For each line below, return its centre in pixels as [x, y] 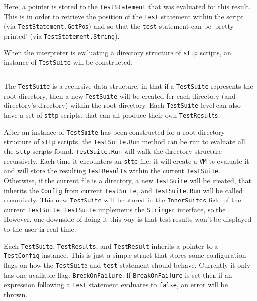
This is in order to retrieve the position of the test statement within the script [124, 16]
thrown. [16, 294]
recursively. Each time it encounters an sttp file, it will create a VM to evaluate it [127, 161]
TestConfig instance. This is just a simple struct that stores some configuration [125, 255]
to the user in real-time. [40, 229]
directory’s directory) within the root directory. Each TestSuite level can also [122, 105]
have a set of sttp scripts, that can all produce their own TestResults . [112, 115]
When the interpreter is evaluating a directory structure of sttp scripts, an [118, 52]
